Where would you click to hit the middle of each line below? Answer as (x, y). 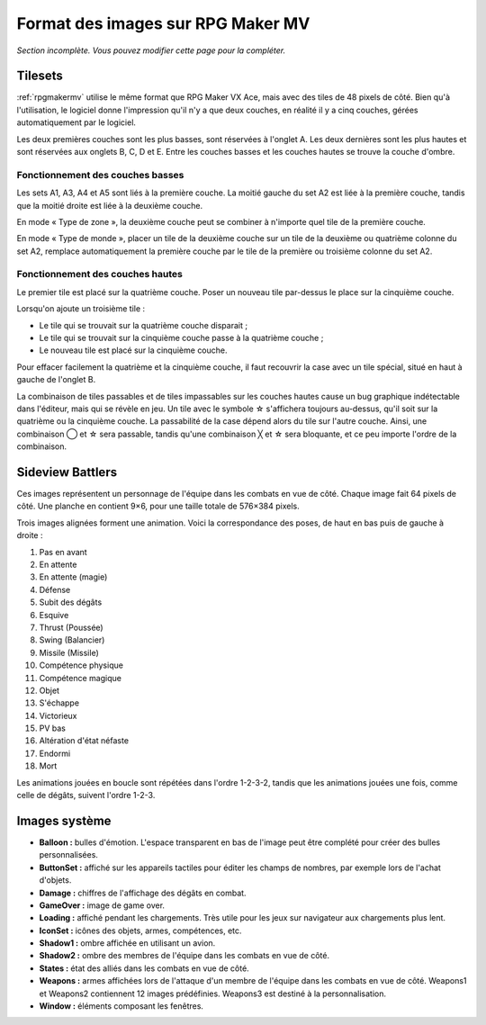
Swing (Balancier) (72, 640)
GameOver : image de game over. (102, 905)
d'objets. (55, 880)
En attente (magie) (73, 577)
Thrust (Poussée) (71, 627)
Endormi (55, 753)
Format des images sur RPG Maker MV (163, 23)
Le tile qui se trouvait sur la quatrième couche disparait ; (143, 325)
